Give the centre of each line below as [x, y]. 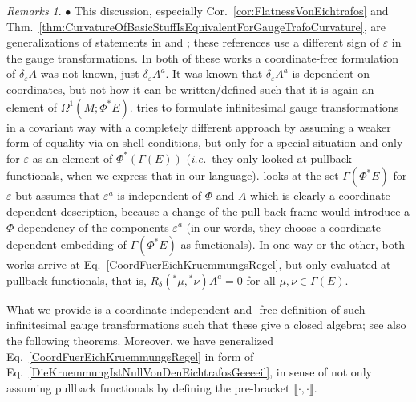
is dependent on [331, 73]
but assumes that [58, 195]
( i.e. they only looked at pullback [269, 158]
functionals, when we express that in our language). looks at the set [173, 175]
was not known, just [90, 73]
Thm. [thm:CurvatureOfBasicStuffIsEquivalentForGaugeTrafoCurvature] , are [196, 26]
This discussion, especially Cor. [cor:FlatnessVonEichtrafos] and [232, 10]
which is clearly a [293, 195]
